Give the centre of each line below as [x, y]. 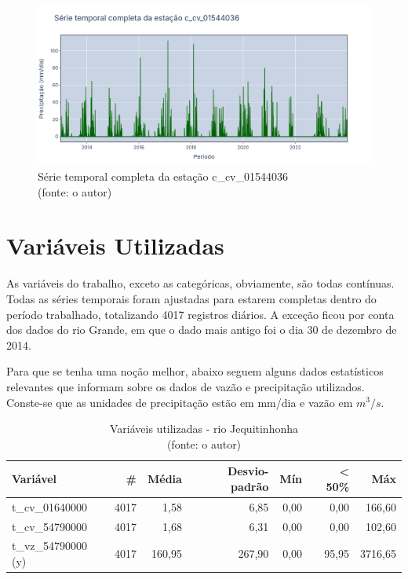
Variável [35, 479]
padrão [250, 486]
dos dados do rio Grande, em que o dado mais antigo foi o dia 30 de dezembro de [202, 330]
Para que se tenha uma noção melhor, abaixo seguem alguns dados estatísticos [195, 371]
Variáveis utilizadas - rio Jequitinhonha [204, 429]
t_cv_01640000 [50, 506]
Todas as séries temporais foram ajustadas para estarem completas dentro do [191, 298]
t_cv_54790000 [50, 526]
